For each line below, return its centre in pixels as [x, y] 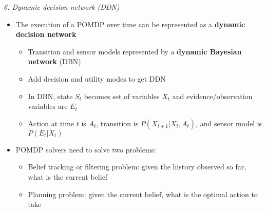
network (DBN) [54, 61]
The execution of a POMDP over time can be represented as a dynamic [130, 24]
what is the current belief [68, 176]
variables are [48, 106]
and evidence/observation [212, 96]
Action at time [51, 123]
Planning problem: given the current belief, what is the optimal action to [143, 194]
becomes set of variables [122, 96]
